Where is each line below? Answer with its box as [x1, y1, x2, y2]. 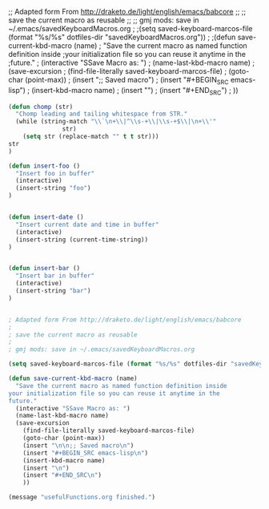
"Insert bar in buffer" [15, 272, 94, 280]
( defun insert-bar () [8, 265, 81, 273]
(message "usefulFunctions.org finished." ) [8, 493, 156, 502]
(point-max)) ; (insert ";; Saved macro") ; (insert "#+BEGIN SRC [25, 75, 229, 87]
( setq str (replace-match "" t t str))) [22, 132, 159, 141]
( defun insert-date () [8, 213, 84, 221]
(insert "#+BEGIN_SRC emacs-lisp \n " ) [22, 449, 149, 457]
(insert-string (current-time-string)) [15, 236, 149, 244]
